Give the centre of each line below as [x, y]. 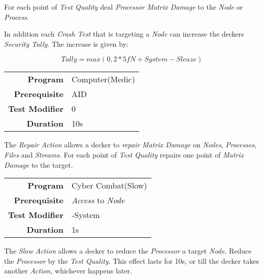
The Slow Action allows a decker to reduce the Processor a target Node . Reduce [128, 251]
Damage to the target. [39, 164]
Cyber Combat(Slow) [109, 185]
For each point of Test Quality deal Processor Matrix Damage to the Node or [124, 7]
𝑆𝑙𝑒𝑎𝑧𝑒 [187, 60]
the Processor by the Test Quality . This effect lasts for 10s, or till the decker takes [132, 260]
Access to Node [98, 200]
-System [86, 215]
